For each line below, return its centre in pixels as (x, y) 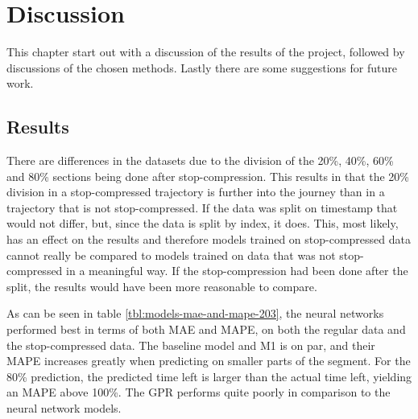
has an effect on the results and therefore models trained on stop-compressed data (209, 239)
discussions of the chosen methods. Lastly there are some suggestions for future (202, 67)
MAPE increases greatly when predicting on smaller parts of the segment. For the (209, 361)
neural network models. (64, 408)
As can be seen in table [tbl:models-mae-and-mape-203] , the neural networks (195, 313)
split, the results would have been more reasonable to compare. (162, 286)
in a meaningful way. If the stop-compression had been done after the (237, 271)
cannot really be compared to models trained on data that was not (171, 255)
